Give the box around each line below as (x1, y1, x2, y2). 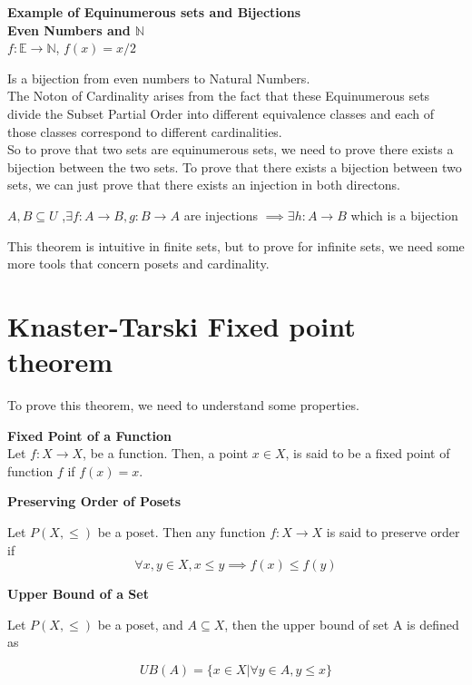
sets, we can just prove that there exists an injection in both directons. (7, 175, 401, 194)
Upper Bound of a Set (7, 584, 149, 603)
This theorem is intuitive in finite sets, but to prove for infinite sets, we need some (7, 236, 465, 255)
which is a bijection (350, 205, 458, 224)
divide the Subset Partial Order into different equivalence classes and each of (7, 103, 435, 122)
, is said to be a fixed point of (285, 444, 450, 463)
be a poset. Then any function (97, 523, 266, 541)
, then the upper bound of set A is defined (224, 614, 459, 633)
